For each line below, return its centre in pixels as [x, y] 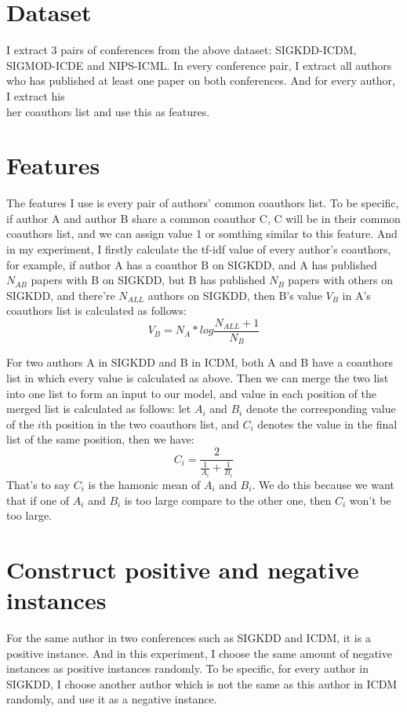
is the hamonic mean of [144, 484]
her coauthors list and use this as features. [108, 111]
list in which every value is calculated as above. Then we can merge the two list [198, 378]
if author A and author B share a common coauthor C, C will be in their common [203, 218]
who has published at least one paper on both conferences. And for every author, [201, 80]
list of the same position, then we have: [100, 439]
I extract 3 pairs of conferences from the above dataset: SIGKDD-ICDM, [182, 50]
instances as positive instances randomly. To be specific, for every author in [187, 668]
